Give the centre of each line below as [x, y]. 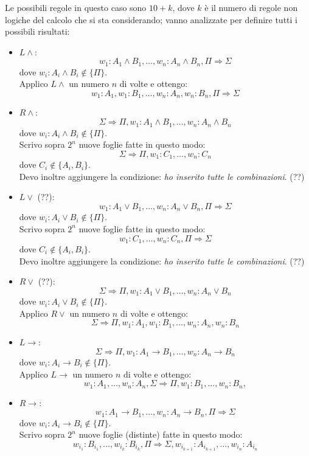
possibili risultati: [37, 31]
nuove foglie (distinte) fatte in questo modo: [161, 434]
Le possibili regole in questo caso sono [76, 7]
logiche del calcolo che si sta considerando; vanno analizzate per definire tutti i [151, 19]
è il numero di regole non [251, 7]
